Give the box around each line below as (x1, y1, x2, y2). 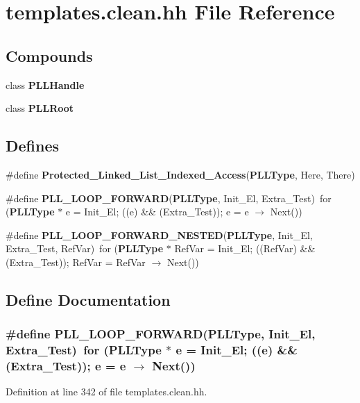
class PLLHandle (6, 77, 85, 92)
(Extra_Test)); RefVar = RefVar (6, 254, 146, 269)
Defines (6, 135, 60, 156)
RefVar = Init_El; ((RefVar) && (174, 241, 316, 256)
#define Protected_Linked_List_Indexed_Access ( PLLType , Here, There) (6, 167, 355, 181)
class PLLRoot (6, 101, 74, 115)
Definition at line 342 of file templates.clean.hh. (6, 384, 207, 399)
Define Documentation (6, 288, 171, 310)
